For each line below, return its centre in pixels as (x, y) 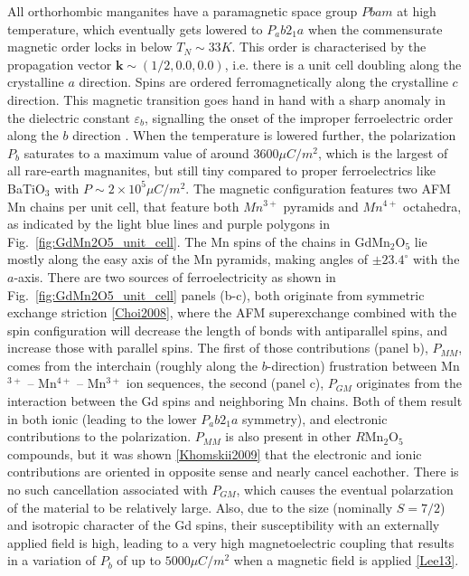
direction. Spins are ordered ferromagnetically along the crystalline (263, 82)
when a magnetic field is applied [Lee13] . (346, 560)
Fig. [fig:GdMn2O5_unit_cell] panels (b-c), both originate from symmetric (216, 294)
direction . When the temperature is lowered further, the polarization (264, 135)
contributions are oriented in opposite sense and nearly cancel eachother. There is (233, 472)
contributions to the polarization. (99, 436)
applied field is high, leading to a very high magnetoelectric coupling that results (231, 542)
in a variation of (52, 560)
